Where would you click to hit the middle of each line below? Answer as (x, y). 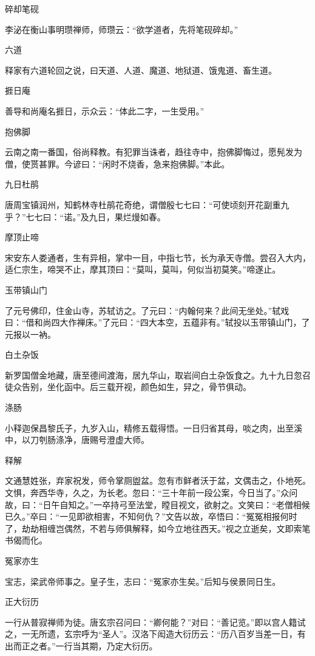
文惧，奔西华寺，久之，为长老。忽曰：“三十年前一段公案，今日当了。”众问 (151, 493)
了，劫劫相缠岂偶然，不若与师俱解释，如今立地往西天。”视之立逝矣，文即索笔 (158, 528)
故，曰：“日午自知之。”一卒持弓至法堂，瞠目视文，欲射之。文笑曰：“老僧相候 (157, 504)
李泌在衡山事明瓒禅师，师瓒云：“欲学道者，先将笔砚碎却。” (122, 29)
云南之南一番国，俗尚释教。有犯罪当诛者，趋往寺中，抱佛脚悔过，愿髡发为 (154, 152)
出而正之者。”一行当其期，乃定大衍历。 (81, 645)
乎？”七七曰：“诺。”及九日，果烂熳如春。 (85, 216)
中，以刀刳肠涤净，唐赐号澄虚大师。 (77, 440)
